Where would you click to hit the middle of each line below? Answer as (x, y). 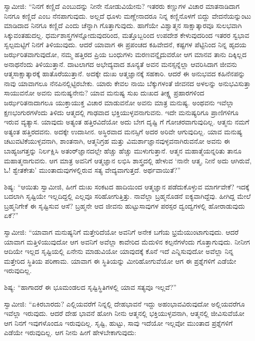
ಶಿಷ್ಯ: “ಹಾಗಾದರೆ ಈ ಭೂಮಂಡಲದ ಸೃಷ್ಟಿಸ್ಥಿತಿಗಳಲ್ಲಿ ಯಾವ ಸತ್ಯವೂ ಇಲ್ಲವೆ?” (90, 287)
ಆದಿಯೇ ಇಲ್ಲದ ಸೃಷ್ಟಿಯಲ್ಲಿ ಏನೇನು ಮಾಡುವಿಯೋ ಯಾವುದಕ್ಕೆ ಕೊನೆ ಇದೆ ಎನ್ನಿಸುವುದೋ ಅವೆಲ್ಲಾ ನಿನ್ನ (119, 251)
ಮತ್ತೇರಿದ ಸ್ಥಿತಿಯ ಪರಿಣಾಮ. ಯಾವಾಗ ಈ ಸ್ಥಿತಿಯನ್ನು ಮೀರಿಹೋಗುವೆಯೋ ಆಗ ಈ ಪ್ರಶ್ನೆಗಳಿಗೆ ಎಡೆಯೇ (120, 261)
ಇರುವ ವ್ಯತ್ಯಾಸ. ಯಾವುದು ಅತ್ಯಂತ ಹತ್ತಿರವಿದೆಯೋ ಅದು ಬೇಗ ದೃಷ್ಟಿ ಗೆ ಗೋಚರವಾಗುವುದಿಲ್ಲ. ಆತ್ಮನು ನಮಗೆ (127, 122)
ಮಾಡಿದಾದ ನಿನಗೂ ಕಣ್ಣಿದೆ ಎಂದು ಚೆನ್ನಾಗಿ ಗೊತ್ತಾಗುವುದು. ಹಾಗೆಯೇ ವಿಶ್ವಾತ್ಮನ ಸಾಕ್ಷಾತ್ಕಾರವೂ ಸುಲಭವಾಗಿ (123, 25)
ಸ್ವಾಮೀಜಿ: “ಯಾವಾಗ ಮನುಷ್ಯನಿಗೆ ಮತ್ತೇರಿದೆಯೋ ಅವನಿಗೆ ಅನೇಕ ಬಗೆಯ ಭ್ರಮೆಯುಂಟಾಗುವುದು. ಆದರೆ (121, 232)
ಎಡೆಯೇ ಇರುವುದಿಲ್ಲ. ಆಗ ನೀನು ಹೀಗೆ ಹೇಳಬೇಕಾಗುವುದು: (70, 332)
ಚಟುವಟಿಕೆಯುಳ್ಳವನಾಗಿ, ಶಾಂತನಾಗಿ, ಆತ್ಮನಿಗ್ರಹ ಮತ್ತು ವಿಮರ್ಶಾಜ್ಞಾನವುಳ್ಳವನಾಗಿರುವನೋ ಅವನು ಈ (117, 141)
